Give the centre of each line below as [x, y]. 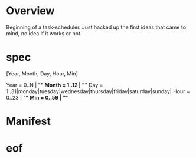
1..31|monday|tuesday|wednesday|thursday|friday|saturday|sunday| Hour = [98, 91]
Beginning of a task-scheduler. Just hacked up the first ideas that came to [96, 27]
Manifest [29, 121]
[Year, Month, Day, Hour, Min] [42, 73]
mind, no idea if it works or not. [44, 33]
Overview [30, 11]
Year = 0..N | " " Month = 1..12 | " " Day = [55, 85]
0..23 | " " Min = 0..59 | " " [37, 97]
